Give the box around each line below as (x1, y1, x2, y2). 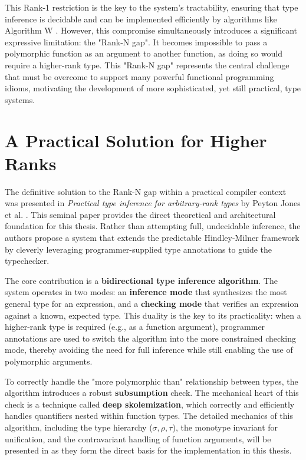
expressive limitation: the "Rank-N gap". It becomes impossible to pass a (5, 35, 268, 48)
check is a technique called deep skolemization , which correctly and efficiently (5, 398, 295, 410)
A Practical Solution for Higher (5, 128, 267, 152)
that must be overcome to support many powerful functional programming (5, 70, 274, 82)
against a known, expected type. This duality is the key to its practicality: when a (5, 309, 301, 321)
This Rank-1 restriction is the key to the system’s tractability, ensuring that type (5, 1, 298, 13)
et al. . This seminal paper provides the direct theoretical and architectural (5, 208, 276, 220)
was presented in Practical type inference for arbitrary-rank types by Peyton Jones (5, 197, 301, 209)
